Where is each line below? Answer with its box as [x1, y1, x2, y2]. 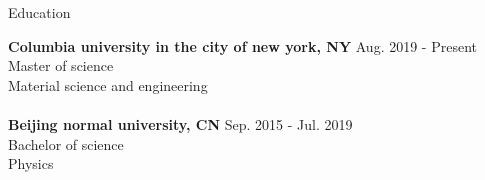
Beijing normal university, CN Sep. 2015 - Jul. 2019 [8, 113, 353, 134]
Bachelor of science [8, 133, 124, 154]
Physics [8, 153, 54, 174]
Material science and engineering [8, 74, 208, 95]
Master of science [8, 55, 114, 76]
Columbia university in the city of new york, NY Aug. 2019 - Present [8, 35, 477, 56]
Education [8, 2, 71, 22]
